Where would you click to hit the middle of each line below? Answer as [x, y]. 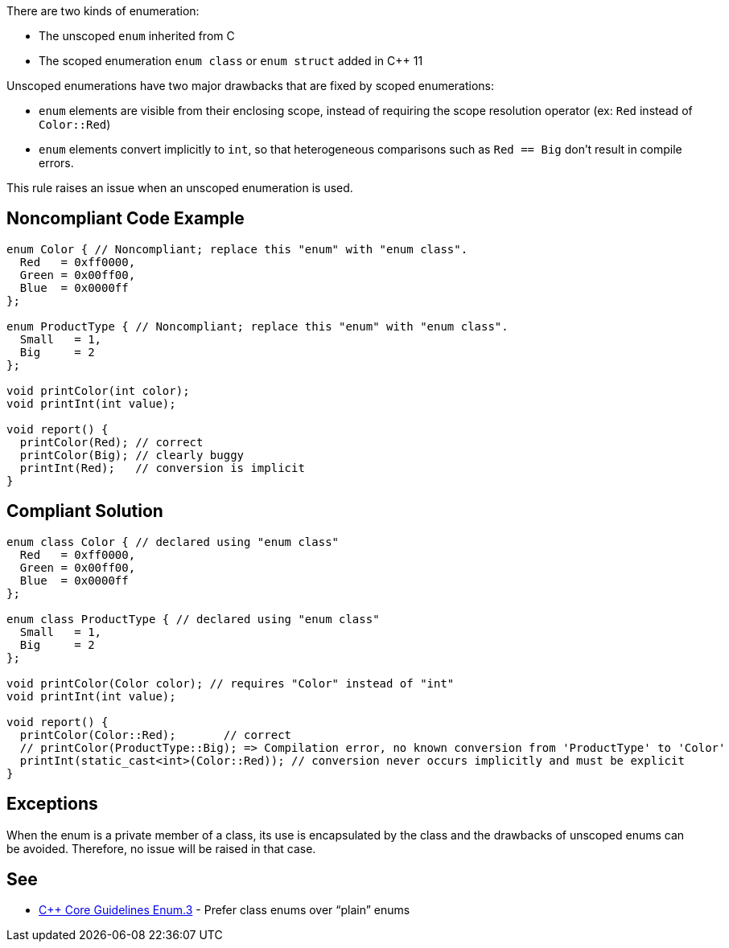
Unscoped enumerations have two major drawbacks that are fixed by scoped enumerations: [251, 86]
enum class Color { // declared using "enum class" [173, 542]
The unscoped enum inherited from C [137, 36]
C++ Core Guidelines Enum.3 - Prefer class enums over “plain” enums [224, 910]
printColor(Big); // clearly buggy [132, 455]
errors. [56, 163]
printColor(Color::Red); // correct [156, 735]
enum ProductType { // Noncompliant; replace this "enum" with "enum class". [257, 326]
